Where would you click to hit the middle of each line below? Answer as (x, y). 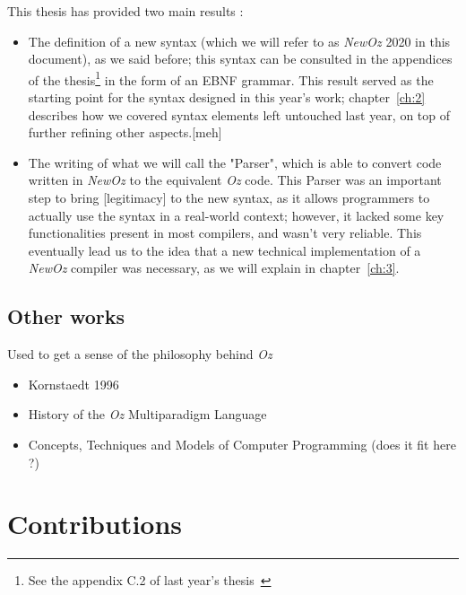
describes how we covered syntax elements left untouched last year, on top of (239, 114)
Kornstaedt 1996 (73, 384)
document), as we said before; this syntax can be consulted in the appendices (240, 59)
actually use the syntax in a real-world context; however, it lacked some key (236, 215)
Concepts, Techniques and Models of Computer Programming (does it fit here (242, 444)
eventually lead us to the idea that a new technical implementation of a (224, 250)
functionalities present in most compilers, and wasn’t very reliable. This (225, 233)
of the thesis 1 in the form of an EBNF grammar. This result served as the (231, 78)
